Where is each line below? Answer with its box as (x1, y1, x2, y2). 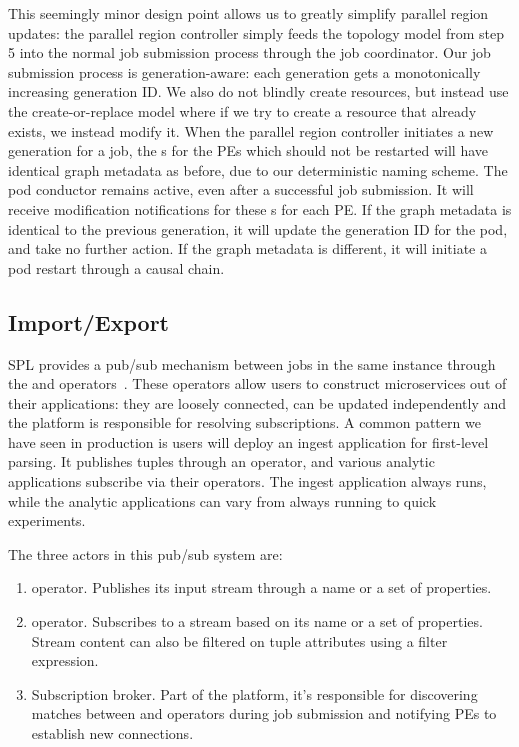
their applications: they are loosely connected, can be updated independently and (8, 392, 507, 413)
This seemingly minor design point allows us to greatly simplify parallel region (8, 3, 489, 23)
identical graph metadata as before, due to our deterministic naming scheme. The (8, 159, 508, 180)
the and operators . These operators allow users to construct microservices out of (8, 373, 507, 394)
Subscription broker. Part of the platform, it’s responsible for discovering (31, 683, 478, 704)
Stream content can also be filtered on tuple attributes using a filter (31, 630, 448, 651)
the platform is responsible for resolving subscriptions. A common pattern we (8, 412, 481, 433)
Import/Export (8, 306, 169, 337)
